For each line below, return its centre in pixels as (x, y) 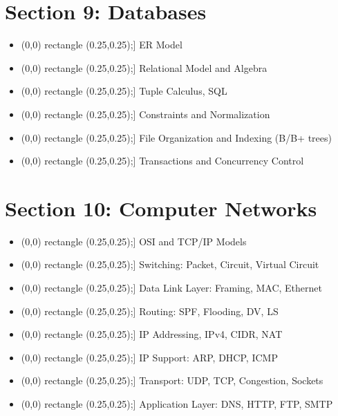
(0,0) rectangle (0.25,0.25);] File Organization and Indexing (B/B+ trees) (176, 137)
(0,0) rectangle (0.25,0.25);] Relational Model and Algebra (144, 67)
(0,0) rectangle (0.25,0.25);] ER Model (102, 45)
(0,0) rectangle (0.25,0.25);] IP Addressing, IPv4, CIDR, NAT (152, 334)
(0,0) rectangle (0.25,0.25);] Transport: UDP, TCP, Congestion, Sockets (172, 380)
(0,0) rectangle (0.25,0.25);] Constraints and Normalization (145, 114)
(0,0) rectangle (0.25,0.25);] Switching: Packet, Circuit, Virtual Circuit (170, 264)
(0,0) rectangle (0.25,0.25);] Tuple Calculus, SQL (124, 91)
